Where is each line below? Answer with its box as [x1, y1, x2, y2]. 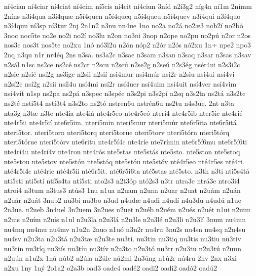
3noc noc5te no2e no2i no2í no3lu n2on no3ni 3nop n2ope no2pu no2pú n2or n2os [4, 30, 251, 40]
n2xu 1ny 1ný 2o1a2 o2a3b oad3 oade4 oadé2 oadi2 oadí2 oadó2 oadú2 [4, 263, 218, 273]
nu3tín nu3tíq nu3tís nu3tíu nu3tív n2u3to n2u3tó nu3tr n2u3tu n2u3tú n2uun [4, 243, 241, 253]
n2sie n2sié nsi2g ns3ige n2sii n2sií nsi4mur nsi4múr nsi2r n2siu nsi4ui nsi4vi [4, 69, 235, 79]
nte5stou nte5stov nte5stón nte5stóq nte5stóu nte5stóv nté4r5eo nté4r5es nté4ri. [4, 156, 245, 166]
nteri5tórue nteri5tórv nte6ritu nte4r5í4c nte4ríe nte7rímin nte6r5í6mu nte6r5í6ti [4, 137, 247, 147]
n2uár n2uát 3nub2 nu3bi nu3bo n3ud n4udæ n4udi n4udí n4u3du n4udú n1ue [4, 194, 241, 205]
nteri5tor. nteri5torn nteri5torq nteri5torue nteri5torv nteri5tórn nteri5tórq [4, 127, 230, 137]
